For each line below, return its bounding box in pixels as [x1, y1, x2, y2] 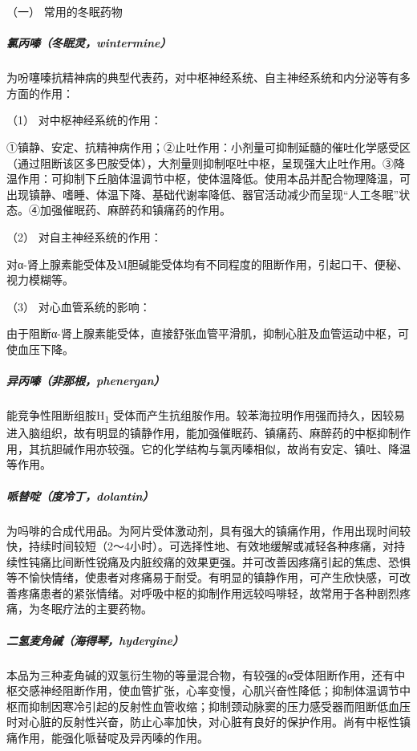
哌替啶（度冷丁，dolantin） [6, 487, 154, 504]
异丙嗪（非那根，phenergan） [6, 372, 165, 389]
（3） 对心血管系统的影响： [6, 298, 151, 315]
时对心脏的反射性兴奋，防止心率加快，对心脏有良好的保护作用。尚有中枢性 [6, 713, 399, 730]
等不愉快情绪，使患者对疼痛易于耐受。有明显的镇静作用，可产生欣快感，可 [6, 569, 399, 586]
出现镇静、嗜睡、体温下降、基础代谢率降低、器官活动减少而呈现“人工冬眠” [6, 185, 399, 202]
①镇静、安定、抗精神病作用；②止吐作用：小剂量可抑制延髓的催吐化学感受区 [6, 138, 411, 155]
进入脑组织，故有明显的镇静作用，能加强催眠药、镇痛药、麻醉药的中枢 [6, 424, 377, 441]
